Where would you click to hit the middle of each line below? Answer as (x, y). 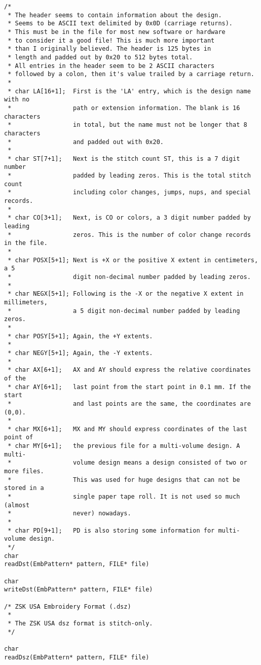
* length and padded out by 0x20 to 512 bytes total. (100, 57)
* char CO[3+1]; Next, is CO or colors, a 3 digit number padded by (129, 218)
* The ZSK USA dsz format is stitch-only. (80, 623)
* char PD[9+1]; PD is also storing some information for (111, 530)
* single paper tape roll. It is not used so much (124, 497)
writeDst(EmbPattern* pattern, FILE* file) (79, 590)
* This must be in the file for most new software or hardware (117, 32)
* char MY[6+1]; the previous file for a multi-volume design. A (124, 446)
